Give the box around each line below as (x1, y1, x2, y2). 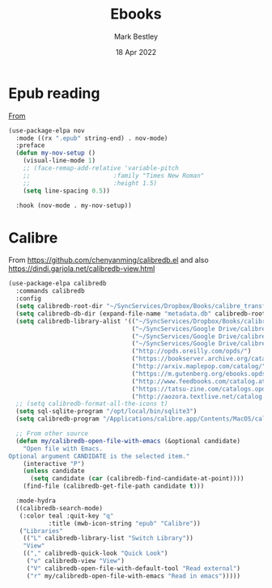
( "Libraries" (19, 527, 63, 535)
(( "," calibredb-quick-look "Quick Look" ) (23, 549, 168, 558)
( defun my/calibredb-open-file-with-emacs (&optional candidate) (15, 437, 241, 445)
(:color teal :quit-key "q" (19, 511, 114, 520)
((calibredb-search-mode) (15, 504, 104, 512)
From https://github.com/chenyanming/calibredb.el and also (8, 256, 209, 265)
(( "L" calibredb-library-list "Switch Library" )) (23, 535, 194, 543)
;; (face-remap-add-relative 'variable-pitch (23, 164, 180, 172)
